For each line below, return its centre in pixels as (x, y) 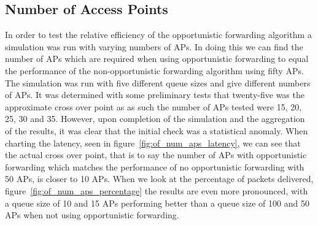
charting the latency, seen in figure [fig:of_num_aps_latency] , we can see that (153, 143)
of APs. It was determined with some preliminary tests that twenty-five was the (155, 95)
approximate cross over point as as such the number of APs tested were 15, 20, (153, 106)
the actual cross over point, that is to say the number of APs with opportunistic (156, 155)
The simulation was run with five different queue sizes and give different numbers (158, 82)
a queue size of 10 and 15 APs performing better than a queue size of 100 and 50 (157, 203)
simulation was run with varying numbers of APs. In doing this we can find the (154, 46)
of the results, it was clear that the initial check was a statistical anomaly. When (157, 130)
